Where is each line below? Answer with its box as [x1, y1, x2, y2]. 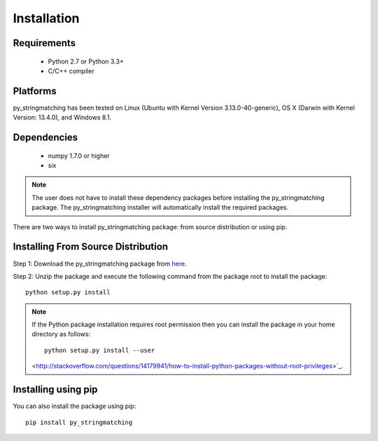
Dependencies [13, 131, 78, 143]
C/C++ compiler [48, 66, 94, 75]
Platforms [13, 85, 57, 97]
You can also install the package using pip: [13, 402, 136, 410]
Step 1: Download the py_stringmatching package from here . [13, 259, 187, 268]
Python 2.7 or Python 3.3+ [48, 57, 124, 66]
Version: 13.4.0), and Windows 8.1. [13, 113, 112, 122]
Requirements [13, 37, 76, 49]
